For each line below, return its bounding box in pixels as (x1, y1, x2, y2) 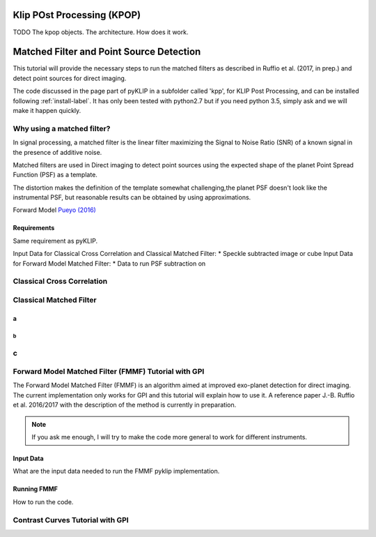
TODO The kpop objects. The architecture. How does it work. (13, 28, 189, 36)
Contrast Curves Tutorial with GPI (13, 515, 129, 524)
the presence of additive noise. (13, 148, 102, 156)
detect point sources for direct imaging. (13, 74, 127, 82)
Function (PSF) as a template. (13, 171, 97, 179)
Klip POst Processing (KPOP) (13, 9, 141, 21)
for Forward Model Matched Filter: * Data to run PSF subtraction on (13, 259, 206, 268)
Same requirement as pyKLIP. (13, 236, 98, 245)
